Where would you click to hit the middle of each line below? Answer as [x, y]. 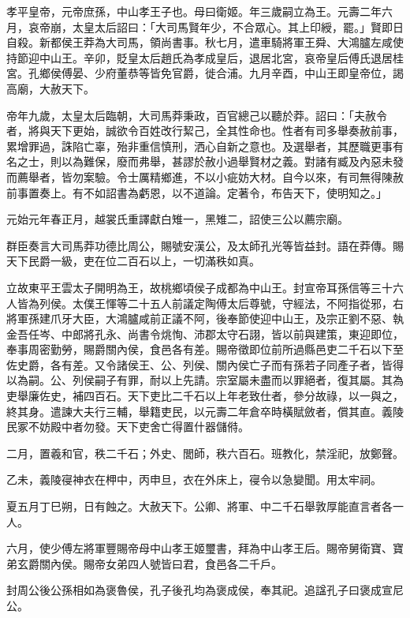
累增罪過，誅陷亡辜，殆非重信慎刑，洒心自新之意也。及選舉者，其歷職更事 [199, 146]
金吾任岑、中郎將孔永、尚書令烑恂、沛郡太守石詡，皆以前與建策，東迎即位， [205, 333]
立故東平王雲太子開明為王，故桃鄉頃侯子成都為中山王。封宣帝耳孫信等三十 [199, 287]
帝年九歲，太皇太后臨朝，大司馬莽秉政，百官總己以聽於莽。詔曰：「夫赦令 [197, 115]
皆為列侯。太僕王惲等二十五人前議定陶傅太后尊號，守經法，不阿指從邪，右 [210, 303]
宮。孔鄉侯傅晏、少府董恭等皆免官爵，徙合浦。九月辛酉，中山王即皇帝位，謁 [205, 73]
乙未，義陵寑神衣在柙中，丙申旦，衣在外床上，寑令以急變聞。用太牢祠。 [194, 479]
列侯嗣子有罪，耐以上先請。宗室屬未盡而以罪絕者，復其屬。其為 [238, 380]
